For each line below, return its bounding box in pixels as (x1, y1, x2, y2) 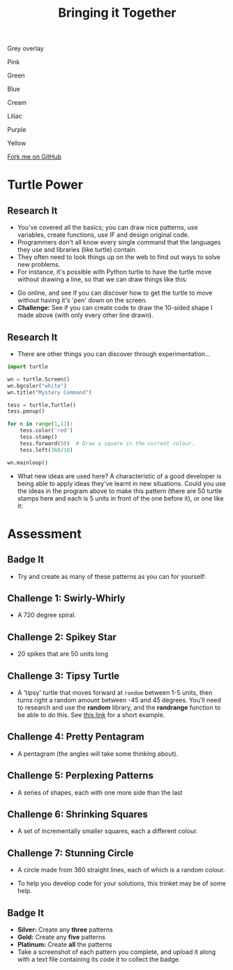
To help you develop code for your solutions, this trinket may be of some (17, 879, 226, 888)
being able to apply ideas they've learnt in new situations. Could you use (17, 479, 226, 487)
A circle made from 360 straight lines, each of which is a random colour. (17, 866, 225, 874)
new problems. (17, 260, 61, 269)
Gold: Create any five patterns (17, 933, 106, 941)
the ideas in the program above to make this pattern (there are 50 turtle (17, 487, 223, 495)
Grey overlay (7, 44, 44, 53)
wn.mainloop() (7, 459, 49, 466)
